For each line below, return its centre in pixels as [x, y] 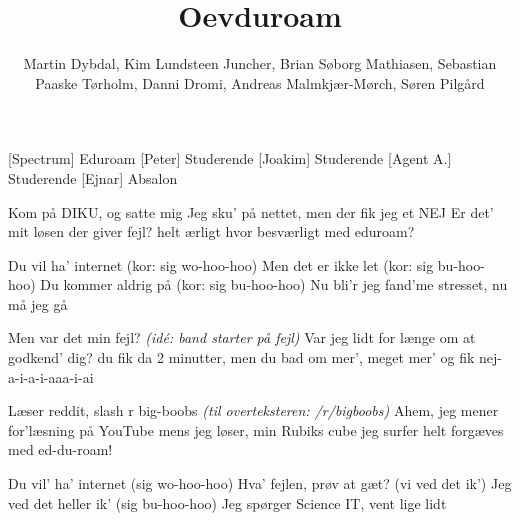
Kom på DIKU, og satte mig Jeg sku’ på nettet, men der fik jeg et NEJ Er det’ [251, 211]
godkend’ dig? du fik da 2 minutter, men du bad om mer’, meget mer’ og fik [241, 357]
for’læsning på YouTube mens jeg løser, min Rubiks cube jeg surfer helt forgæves [256, 429]
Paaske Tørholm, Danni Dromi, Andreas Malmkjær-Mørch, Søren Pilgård [260, 82]
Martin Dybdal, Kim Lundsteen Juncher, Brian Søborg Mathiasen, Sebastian [260, 63]
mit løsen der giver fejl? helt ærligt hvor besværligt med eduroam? [211, 231]
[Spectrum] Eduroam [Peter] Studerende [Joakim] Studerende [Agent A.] [230, 158]
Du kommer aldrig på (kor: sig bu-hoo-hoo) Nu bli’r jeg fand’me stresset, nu [274, 284]
